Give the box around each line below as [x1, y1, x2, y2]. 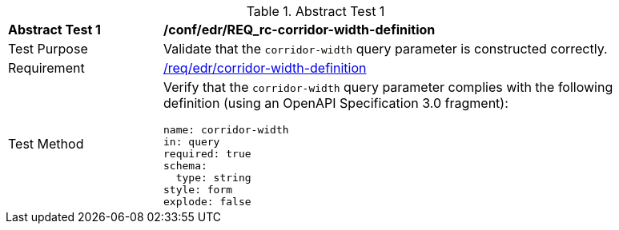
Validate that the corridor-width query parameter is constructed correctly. [163, 41, 608, 57]
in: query [163, 136, 220, 148]
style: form [163, 184, 233, 196]
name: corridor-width [163, 124, 289, 136]
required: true [163, 148, 251, 160]
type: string [175, 172, 251, 184]
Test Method [8, 135, 84, 152]
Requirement [8, 60, 85, 76]
